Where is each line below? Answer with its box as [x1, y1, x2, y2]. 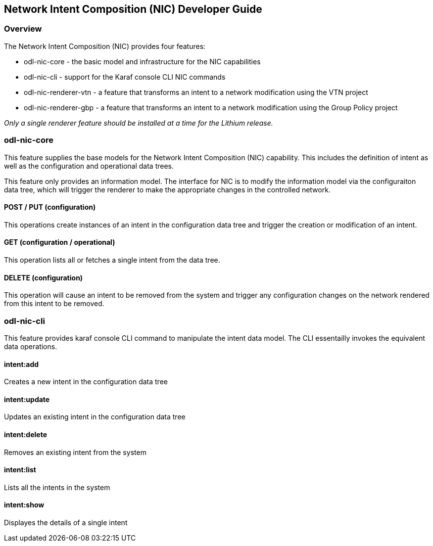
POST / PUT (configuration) [4, 203, 96, 212]
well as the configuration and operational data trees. [4, 161, 174, 170]
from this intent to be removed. [4, 299, 104, 308]
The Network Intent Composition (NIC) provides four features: [4, 42, 206, 50]
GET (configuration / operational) [4, 238, 115, 247]
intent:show [4, 500, 45, 509]
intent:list [4, 465, 36, 474]
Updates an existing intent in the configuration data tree [4, 412, 186, 421]
